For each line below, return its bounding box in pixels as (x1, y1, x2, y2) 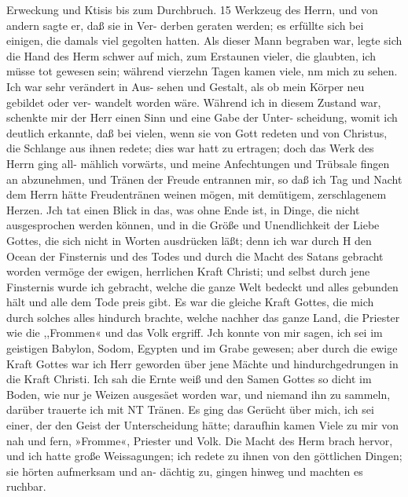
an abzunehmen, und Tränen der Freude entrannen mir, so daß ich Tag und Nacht (6, 170, 402, 187)
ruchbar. (6, 478, 46, 495)
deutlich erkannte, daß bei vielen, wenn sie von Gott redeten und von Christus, (6, 124, 388, 141)
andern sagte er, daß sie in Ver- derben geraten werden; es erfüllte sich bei (6, 16, 364, 33)
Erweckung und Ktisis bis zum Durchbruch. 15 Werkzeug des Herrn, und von (6, 2, 378, 17)
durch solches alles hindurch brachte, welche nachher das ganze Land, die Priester (6, 309, 400, 325)
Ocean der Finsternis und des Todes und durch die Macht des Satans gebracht (6, 247, 384, 264)
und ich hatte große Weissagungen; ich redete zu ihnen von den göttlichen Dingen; (6, 448, 402, 464)
